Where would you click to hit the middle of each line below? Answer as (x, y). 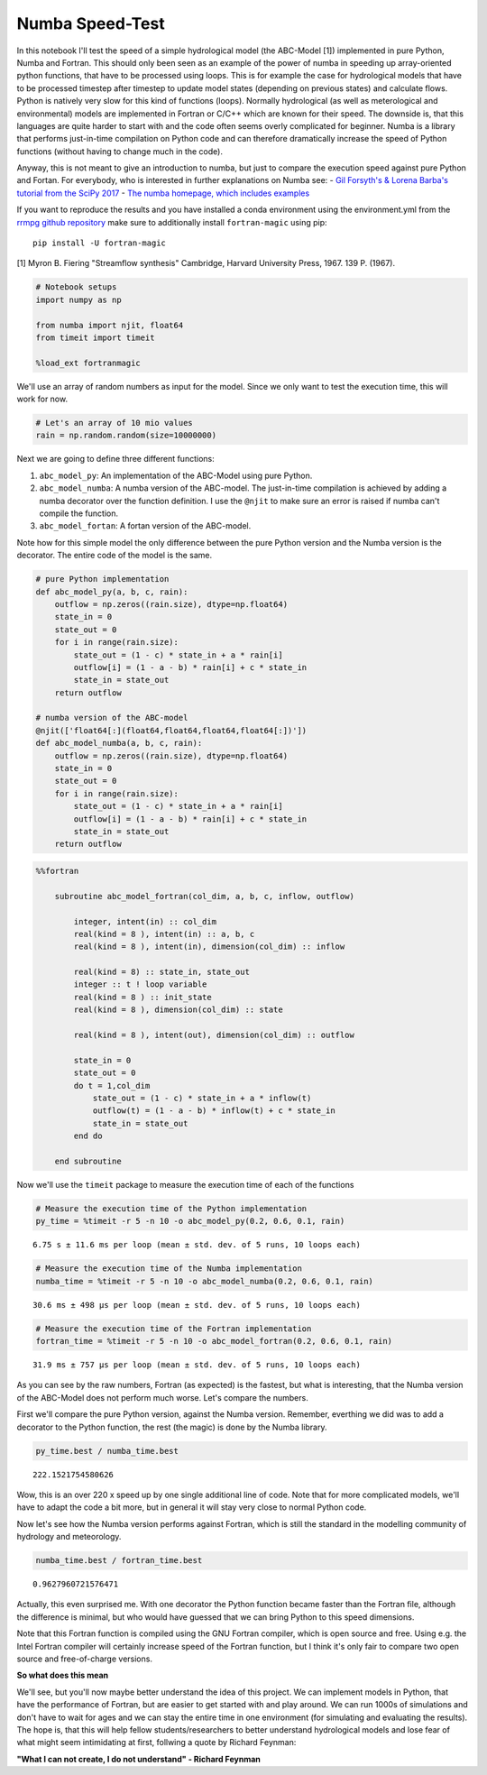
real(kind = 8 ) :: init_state (142, 997)
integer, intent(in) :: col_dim (145, 921)
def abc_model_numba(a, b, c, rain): (119, 743)
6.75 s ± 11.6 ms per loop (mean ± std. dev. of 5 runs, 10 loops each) (197, 1245)
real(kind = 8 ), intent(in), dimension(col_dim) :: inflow (209, 947)
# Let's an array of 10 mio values (114, 423)
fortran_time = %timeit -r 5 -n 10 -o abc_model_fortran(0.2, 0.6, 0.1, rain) (214, 1341)
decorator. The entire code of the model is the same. (115, 556)
